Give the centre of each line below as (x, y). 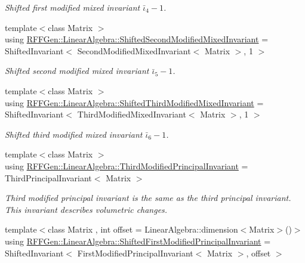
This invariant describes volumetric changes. (86, 209)
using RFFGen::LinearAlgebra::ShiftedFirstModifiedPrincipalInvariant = (138, 241)
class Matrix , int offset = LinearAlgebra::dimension (143, 229)
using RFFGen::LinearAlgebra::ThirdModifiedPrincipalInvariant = (127, 165)
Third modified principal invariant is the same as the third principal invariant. (148, 198)
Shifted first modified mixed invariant (73, 7)
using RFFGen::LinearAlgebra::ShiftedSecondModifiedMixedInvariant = (137, 39)
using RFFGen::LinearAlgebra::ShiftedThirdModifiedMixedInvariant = (134, 102)
